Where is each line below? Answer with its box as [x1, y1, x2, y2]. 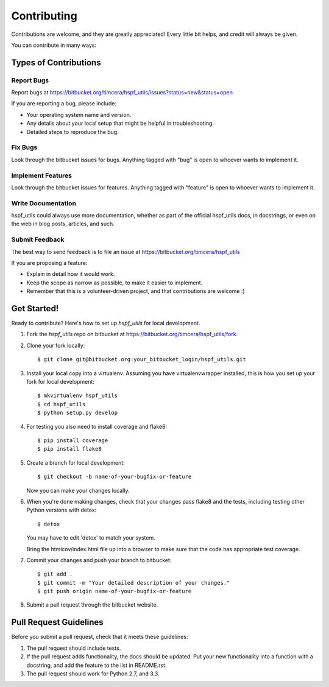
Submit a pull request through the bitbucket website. [26, 601, 158, 608]
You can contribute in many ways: [11, 41, 97, 49]
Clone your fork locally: [26, 342, 85, 349]
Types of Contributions [11, 57, 101, 68]
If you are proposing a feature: [11, 259, 88, 266]
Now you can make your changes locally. [26, 487, 130, 494]
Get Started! [11, 303, 59, 314]
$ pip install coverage [37, 437, 108, 444]
